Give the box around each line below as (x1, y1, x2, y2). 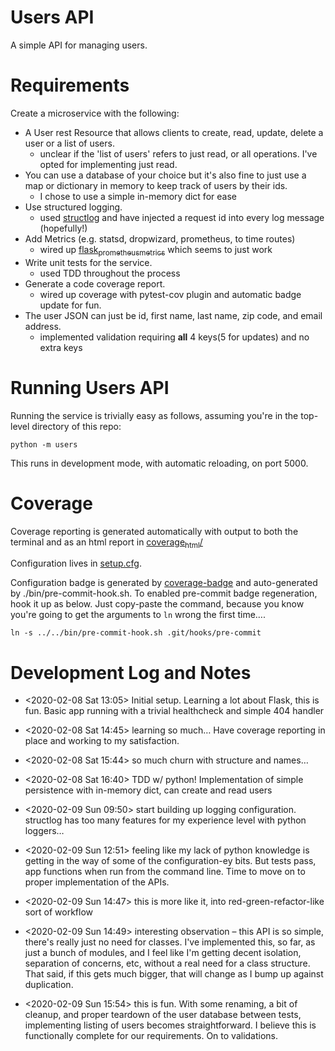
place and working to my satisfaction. (24, 735, 180, 747)
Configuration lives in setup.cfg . (10, 557, 142, 570)
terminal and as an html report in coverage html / (10, 536, 203, 550)
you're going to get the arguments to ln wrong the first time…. (10, 609, 266, 621)
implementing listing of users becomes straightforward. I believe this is (24, 1019, 317, 1031)
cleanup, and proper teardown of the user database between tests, (24, 1009, 302, 1021)
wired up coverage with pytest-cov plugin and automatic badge (39, 288, 302, 300)
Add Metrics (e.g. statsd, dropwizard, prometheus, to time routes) (24, 232, 296, 245)
